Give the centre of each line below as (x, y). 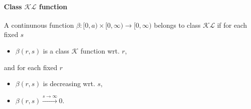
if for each (232, 25)
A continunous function (39, 25)
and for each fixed (31, 67)
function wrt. (100, 50)
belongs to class (177, 25)
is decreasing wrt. (69, 83)
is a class (56, 50)
